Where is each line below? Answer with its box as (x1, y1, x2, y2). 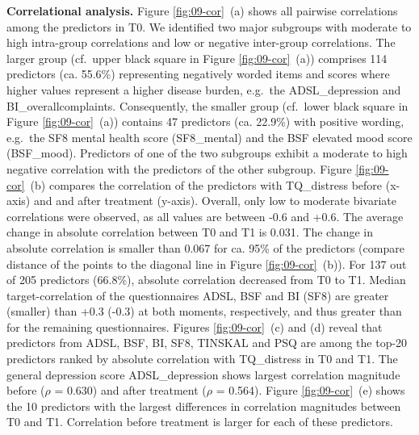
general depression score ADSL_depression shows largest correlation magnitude (6, 366, 400, 383)
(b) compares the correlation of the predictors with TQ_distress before (30, 176, 383, 193)
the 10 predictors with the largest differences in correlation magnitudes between (6, 397, 401, 414)
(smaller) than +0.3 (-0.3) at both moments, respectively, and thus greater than (6, 303, 402, 320)
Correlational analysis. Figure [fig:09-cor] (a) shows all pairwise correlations (6, 2, 398, 19)
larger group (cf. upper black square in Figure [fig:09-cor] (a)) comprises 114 (6, 49, 388, 66)
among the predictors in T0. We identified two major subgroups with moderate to (6, 18, 412, 35)
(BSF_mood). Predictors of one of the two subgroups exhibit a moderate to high (6, 144, 408, 161)
